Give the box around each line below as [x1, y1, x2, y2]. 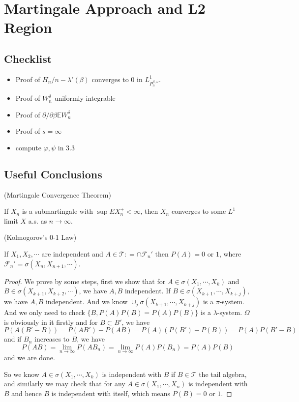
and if [4, 334, 22, 344]
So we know [4, 369, 39, 379]
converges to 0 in [91, 74, 143, 84]
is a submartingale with [22, 206, 93, 216]
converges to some [171, 206, 226, 216]
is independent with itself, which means [51, 388, 171, 398]
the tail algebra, [199, 369, 247, 379]
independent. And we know [45, 296, 128, 307]
